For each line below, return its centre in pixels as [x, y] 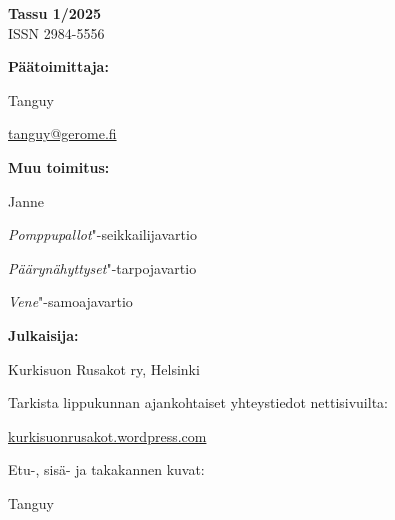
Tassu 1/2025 [55, 13]
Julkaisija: [43, 334]
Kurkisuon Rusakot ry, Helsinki [104, 368]
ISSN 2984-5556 [56, 32]
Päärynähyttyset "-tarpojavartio [102, 267]
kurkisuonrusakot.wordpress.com [107, 435]
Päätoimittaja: [58, 66]
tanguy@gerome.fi [62, 133]
